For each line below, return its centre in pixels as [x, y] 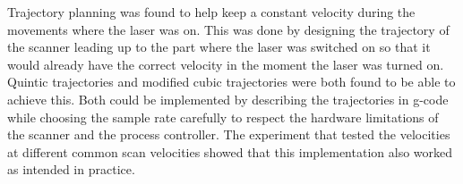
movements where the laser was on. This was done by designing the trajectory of [228, 29]
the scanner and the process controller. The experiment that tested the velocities [229, 134]
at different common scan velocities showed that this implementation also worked [230, 151]
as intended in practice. [71, 169]
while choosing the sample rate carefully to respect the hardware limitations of [223, 117]
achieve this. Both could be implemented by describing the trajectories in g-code [228, 99]
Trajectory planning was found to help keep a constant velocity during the [211, 12]
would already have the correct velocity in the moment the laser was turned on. [226, 64]
